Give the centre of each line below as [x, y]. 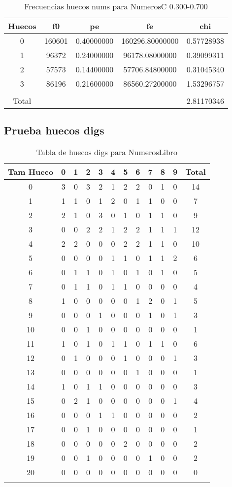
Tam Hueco [31, 172]
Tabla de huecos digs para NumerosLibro [107, 152]
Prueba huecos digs [54, 130]
